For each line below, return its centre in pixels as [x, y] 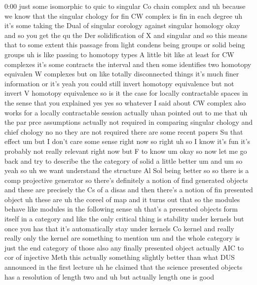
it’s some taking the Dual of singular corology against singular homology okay [122, 25]
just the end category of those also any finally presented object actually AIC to [124, 247]
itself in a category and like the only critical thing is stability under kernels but [124, 219]
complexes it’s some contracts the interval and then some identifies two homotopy [128, 64]
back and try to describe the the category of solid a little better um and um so [124, 160]
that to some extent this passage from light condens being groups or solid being [125, 45]
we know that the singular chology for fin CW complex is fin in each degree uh [124, 16]
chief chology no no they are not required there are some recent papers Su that [124, 131]
